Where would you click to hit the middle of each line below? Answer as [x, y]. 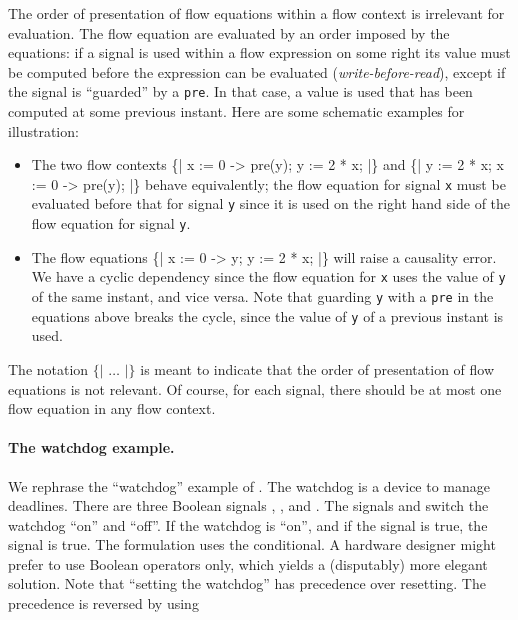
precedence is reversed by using [103, 603]
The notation [48, 368]
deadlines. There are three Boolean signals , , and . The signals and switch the [248, 505]
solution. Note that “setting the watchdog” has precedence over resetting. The [247, 583]
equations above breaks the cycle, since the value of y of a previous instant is [267, 315]
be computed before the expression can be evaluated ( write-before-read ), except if [257, 71]
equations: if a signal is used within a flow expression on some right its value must [259, 52]
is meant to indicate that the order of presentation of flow [317, 368]
